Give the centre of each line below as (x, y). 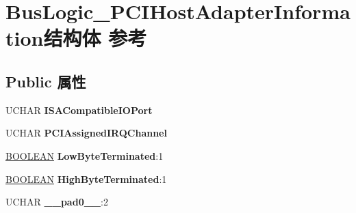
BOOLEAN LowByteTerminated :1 (85, 155)
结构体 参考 (95, 38)
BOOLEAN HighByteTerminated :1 (86, 179)
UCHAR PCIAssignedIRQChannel (86, 133)
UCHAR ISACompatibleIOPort (79, 110)
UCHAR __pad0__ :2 (57, 202)
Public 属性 (46, 81)
